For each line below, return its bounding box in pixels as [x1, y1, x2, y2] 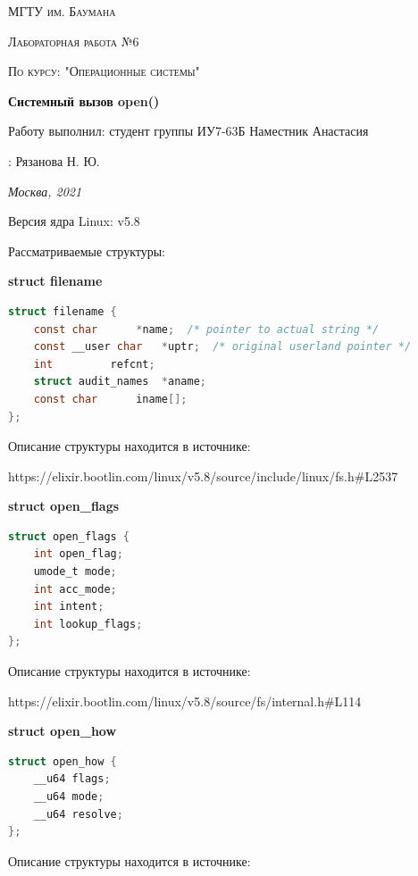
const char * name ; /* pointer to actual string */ [33, 322, 380, 336]
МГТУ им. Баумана [8, 2, 116, 20]
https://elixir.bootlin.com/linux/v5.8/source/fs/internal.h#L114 [8, 691, 362, 710]
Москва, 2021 [8, 181, 82, 200]
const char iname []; [33, 392, 188, 405]
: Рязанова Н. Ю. [8, 151, 100, 170]
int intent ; [33, 600, 104, 613]
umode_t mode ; [33, 565, 117, 579]
